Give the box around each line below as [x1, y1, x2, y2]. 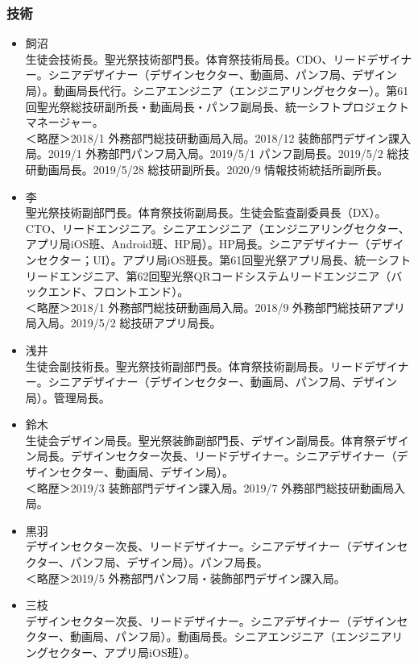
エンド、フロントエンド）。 [48, 283, 189, 300]
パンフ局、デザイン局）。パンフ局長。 [70, 554, 268, 571]
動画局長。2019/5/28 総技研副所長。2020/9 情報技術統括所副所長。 [36, 160, 389, 177]
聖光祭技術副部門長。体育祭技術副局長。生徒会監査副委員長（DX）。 [25, 204, 387, 221]
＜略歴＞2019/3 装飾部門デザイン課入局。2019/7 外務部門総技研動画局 [25, 479, 395, 496]
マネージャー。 [25, 114, 104, 131]
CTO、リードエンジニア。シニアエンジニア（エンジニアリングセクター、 [25, 219, 410, 236]
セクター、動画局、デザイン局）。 [59, 463, 234, 480]
